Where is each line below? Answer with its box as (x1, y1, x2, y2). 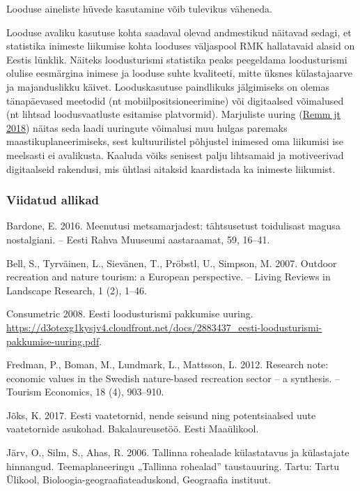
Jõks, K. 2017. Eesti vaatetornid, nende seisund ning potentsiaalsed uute (6, 407, 316, 422)
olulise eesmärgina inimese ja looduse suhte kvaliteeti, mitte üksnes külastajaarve (6, 66, 352, 80)
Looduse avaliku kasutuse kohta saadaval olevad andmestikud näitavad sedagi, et (6, 24, 352, 39)
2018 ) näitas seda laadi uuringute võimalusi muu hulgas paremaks (6, 120, 288, 135)
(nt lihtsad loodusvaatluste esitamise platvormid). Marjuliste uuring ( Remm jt (6, 107, 341, 121)
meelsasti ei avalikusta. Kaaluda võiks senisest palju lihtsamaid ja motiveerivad (6, 147, 344, 162)
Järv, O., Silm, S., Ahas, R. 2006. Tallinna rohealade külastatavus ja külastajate (6, 445, 350, 460)
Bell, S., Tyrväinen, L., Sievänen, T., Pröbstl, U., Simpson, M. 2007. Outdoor (6, 255, 337, 270)
